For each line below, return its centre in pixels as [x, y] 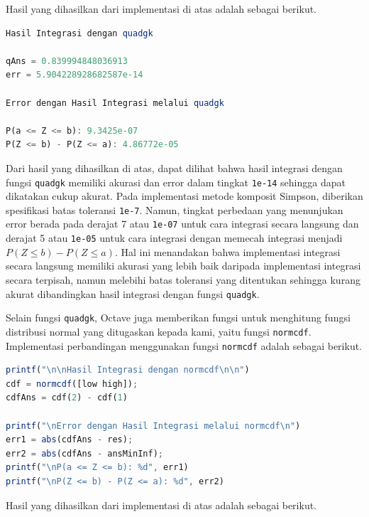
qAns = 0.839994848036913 [67, 61]
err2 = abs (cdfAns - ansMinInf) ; [84, 453]
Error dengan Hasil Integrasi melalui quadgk [115, 103]
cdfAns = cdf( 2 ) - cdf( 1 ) [67, 398]
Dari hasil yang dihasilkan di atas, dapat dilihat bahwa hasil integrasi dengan [174, 167]
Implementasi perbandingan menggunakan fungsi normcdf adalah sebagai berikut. [184, 345]
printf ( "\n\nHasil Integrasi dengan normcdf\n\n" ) [128, 370]
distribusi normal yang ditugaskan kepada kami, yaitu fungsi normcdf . [159, 331]
